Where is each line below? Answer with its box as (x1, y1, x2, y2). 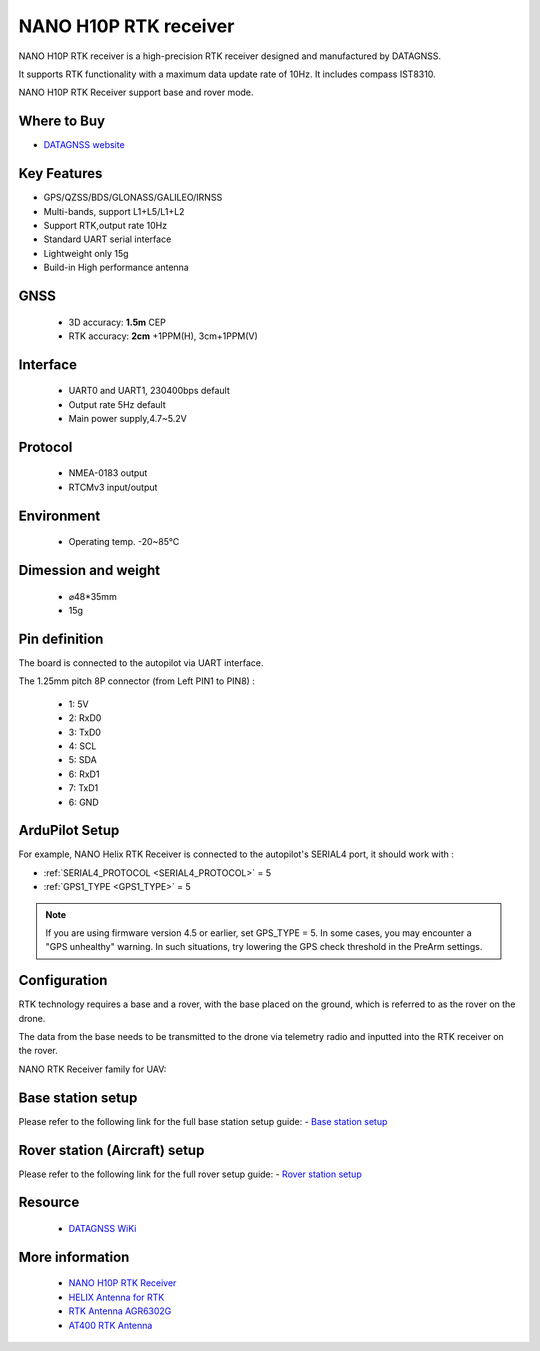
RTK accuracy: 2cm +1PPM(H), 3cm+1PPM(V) (68, 330, 259, 342)
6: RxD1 (68, 768, 100, 780)
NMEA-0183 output (68, 467, 148, 479)
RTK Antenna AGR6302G (68, 1305, 172, 1317)
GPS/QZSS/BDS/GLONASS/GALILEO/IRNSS (43, 191, 223, 204)
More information (18, 1248, 130, 1265)
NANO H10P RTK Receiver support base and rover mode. (18, 86, 254, 99)
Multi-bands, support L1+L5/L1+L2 (43, 205, 185, 217)
